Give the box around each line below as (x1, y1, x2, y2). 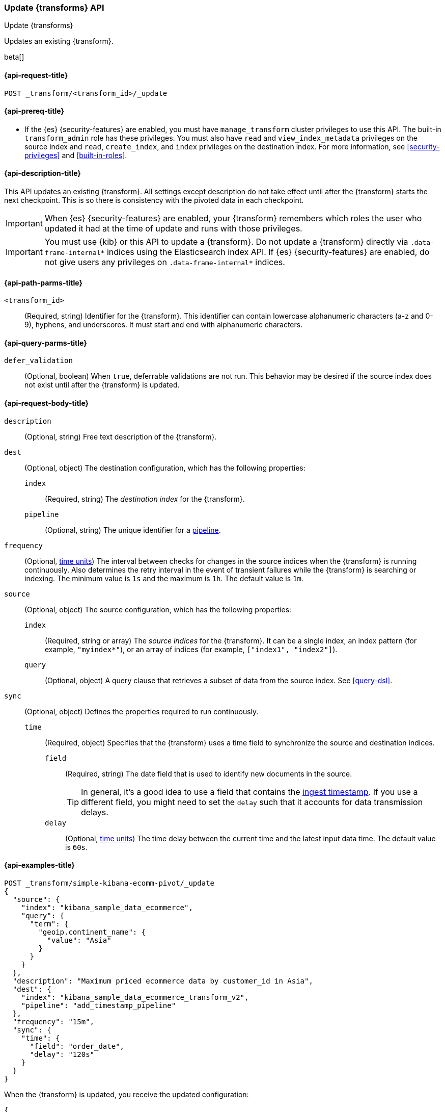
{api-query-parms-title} (4, 338, 87, 347)
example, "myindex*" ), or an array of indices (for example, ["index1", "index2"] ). (45, 644, 338, 654)
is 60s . (65, 842, 88, 851)
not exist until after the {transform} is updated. (24, 380, 180, 390)
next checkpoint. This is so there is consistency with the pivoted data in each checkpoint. (4, 196, 304, 205)
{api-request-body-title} (4, 399, 89, 408)
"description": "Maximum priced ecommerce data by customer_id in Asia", (12, 976, 313, 985)
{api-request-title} (4, 70, 68, 80)
